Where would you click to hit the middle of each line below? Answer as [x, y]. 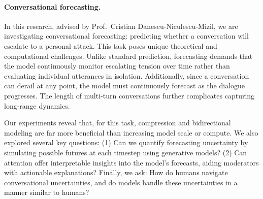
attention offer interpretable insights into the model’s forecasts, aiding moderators [131, 162]
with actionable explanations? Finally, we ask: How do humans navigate [116, 172]
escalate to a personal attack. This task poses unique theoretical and [111, 45]
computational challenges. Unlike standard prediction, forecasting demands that [128, 56]
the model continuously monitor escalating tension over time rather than [117, 66]
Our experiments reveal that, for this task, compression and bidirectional [118, 123]
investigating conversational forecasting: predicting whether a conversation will [126, 36]
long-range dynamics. [37, 105]
